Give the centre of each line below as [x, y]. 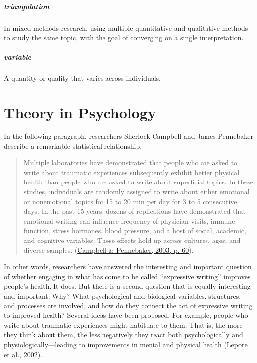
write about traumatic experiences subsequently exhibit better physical [131, 172]
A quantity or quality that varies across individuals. [83, 78]
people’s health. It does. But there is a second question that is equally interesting [127, 286]
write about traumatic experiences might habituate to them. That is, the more [123, 325]
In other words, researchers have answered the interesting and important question [128, 267]
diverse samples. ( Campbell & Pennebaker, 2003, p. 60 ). [108, 250]
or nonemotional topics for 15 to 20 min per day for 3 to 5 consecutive [130, 201]
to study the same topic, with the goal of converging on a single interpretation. [124, 37]
